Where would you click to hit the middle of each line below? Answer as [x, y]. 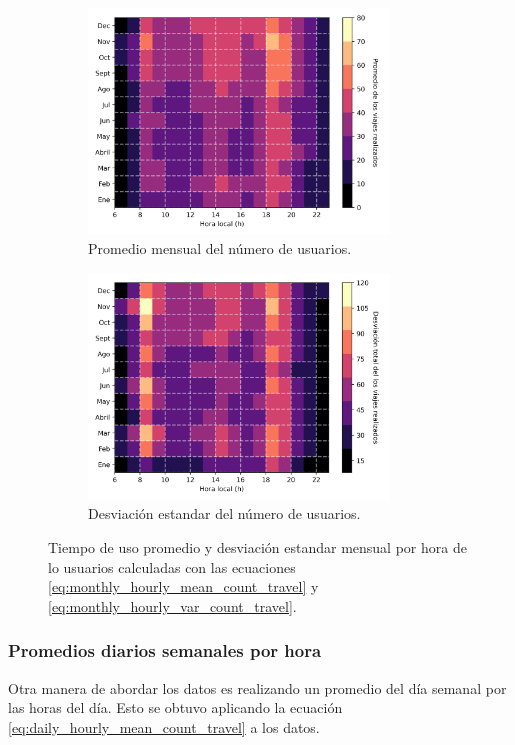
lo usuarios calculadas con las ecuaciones [172, 566]
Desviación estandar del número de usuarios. [224, 513]
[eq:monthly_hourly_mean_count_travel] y [183, 586]
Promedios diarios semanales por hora [165, 650]
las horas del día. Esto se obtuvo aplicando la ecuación [175, 707]
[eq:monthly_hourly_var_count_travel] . [172, 605]
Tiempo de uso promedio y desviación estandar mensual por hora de [257, 546]
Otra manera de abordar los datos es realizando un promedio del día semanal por [257, 687]
